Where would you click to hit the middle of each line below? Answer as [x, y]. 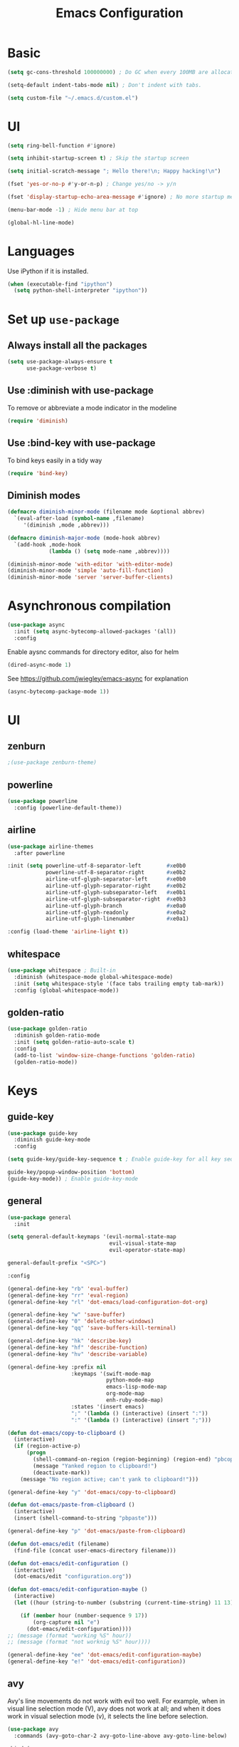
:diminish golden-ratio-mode [57, 1036]
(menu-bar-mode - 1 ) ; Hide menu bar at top [73, 209]
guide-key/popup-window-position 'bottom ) [71, 1172]
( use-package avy [33, 1729]
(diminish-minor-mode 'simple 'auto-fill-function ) [85, 571]
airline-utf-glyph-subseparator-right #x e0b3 [116, 899]
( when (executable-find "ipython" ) [60, 284]
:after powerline [39, 853]
